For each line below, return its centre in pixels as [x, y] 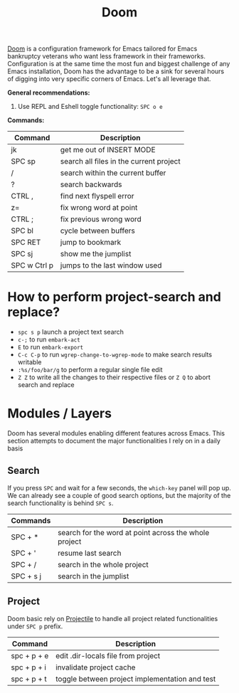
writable [30, 362]
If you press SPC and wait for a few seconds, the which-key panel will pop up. [119, 487]
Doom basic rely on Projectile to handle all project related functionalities [113, 618]
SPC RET [26, 243]
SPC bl [22, 231]
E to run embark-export [51, 347]
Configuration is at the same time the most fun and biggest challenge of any [119, 64]
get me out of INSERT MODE [108, 150]
